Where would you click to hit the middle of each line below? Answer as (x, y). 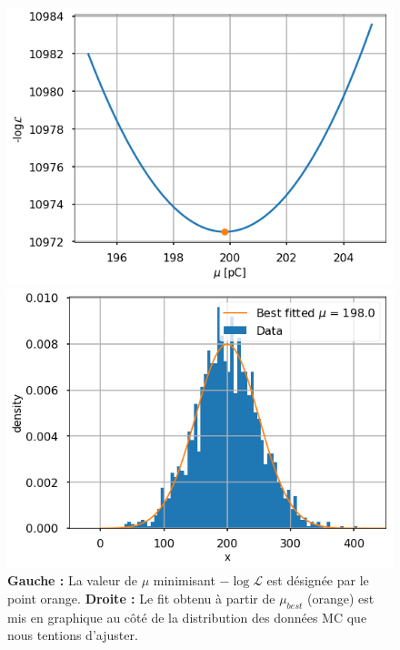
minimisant (184, 580)
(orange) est (340, 598)
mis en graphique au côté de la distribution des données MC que (187, 617)
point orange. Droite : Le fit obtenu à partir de (141, 598)
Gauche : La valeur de (73, 580)
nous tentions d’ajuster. (73, 635)
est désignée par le (318, 580)
